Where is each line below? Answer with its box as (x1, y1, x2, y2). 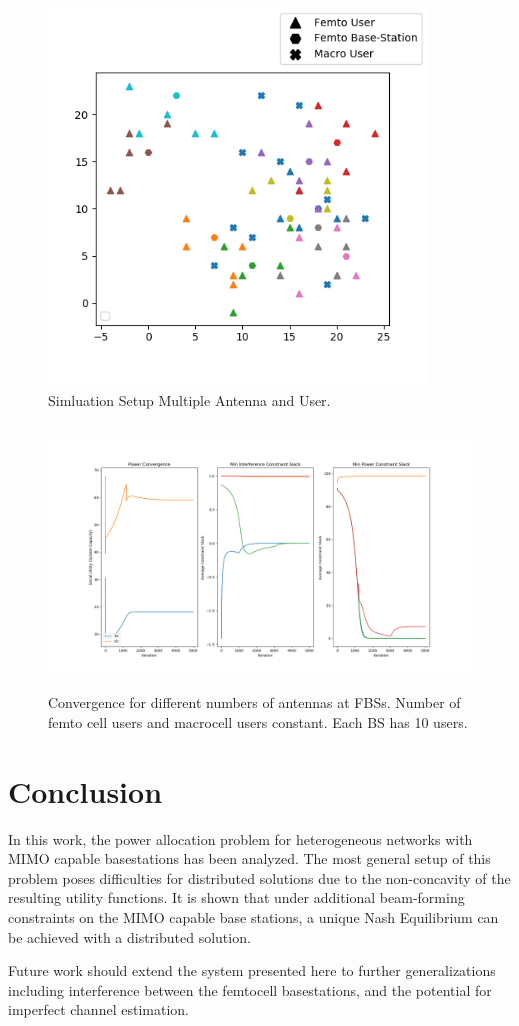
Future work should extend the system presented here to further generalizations (8, 960, 496, 981)
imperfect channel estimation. (8, 999, 189, 1020)
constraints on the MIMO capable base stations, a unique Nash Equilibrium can (8, 906, 499, 927)
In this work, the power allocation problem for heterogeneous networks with (8, 828, 473, 849)
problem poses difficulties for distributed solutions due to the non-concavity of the (8, 867, 511, 888)
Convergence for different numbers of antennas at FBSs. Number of (48, 692, 461, 713)
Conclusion (8, 770, 163, 811)
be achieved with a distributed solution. (8, 926, 251, 947)
